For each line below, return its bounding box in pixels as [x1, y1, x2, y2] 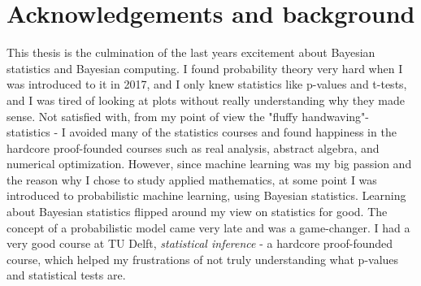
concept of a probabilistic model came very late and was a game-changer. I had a [7, 219, 410, 236]
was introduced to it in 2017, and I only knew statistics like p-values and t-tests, [7, 76, 407, 93]
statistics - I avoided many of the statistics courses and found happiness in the [7, 123, 397, 141]
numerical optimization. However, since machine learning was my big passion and [7, 155, 412, 172]
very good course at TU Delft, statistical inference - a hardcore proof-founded [7, 235, 393, 252]
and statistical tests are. [7, 266, 126, 284]
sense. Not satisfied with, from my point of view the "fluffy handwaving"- [7, 107, 369, 124]
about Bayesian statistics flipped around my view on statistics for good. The [7, 203, 388, 220]
